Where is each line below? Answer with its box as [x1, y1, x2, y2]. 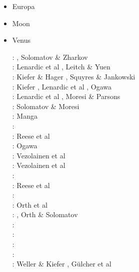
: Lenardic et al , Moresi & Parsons [12, 91, 120, 102]
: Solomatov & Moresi [12, 101, 79, 111]
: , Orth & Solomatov [12, 209, 78, 220]
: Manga [12, 111, 37, 121]
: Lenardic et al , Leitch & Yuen [12, 61, 110, 72]
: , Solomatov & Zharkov [12, 51, 88, 62]
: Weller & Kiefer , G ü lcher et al [12, 258, 111, 269]
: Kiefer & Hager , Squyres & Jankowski [12, 71, 135, 81]
